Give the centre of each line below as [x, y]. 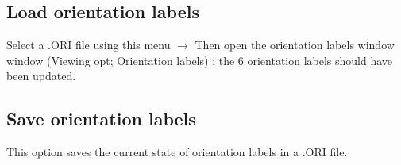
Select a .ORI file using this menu [89, 45]
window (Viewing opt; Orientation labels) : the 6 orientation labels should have [200, 60]
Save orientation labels [101, 119]
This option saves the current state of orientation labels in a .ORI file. [177, 152]
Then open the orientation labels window [295, 45]
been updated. [41, 76]
